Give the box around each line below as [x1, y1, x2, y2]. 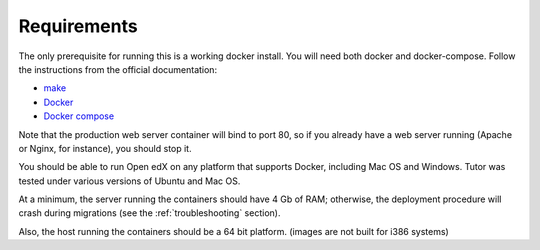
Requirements [18, 15, 139, 37]
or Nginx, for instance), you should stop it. [18, 142, 192, 154]
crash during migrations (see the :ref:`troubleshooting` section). [18, 207, 281, 219]
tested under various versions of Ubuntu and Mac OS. [18, 175, 241, 187]
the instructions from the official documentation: [18, 63, 218, 75]
